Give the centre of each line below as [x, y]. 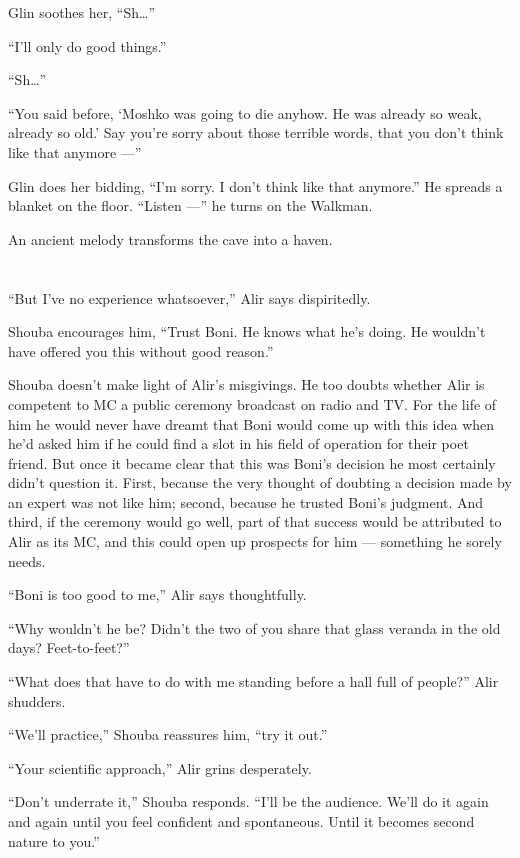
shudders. [37, 700]
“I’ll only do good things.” [87, 45]
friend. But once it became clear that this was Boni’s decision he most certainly [252, 462]
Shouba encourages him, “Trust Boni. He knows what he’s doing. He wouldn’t [247, 331]
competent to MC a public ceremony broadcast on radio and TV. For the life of [252, 403]
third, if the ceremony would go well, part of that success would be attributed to [255, 521]
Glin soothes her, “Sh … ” [81, 12]
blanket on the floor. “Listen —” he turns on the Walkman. [190, 205]
